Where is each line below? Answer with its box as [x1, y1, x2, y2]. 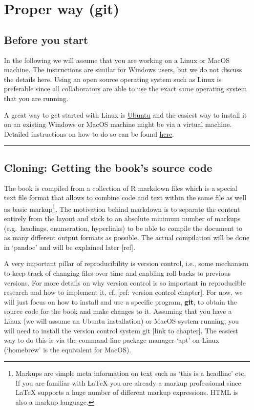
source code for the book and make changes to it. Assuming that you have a [4, 306, 232, 316]
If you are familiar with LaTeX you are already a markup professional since [15, 377, 241, 388]
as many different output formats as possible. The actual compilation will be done [4, 232, 250, 243]
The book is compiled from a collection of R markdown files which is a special [4, 183, 237, 193]
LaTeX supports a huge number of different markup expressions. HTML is [15, 387, 238, 397]
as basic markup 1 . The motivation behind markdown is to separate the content [4, 202, 240, 214]
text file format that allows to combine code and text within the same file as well [4, 192, 247, 203]
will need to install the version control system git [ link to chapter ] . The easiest [4, 325, 238, 335]
